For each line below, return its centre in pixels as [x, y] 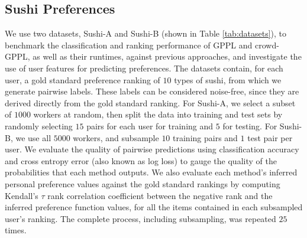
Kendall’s [22, 195]
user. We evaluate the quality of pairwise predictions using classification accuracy [152, 149]
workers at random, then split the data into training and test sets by [158, 114]
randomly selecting [39, 125]
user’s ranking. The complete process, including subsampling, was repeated [140, 218]
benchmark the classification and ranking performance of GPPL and [129, 45]
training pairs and [205, 137]
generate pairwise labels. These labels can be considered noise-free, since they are [152, 91]
